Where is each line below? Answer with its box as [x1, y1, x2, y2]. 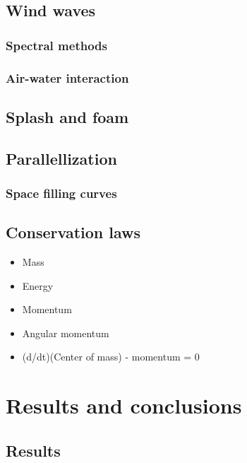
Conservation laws [6, 221, 141, 243]
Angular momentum [22, 325, 109, 340]
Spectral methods [6, 36, 107, 54]
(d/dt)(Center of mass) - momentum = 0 [22, 349, 200, 364]
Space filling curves [6, 184, 117, 201]
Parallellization [6, 147, 117, 169]
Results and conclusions [6, 391, 242, 420]
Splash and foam [6, 105, 129, 127]
